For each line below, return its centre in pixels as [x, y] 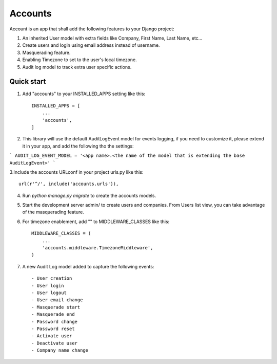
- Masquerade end [53, 314]
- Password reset [53, 329]
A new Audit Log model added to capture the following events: [88, 266]
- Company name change [60, 350]
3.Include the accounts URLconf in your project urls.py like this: [76, 172]
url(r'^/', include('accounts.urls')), [69, 184]
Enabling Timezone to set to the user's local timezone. [80, 60]
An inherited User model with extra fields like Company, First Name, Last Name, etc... [112, 38]
